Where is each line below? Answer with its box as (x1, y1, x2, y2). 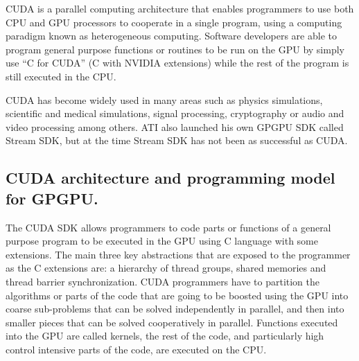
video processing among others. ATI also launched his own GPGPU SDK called (6, 119, 344, 134)
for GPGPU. (6, 187, 98, 209)
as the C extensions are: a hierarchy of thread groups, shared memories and (6, 261, 326, 275)
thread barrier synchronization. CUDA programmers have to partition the (6, 274, 320, 288)
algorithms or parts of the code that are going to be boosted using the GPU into (6, 288, 349, 302)
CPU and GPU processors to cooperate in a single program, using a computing (6, 15, 342, 29)
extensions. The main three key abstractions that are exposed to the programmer (6, 247, 351, 261)
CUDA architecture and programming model (6, 167, 335, 188)
